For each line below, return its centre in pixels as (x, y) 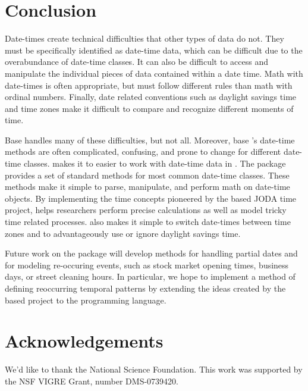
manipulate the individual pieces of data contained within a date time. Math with (154, 73)
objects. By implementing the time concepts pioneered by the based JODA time (151, 198)
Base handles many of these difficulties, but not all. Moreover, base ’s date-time (150, 140)
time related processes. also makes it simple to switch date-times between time (148, 222)
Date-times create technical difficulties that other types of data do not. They (144, 38)
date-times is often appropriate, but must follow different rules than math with (149, 85)
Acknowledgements (84, 341)
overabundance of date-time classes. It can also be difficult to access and (136, 62)
